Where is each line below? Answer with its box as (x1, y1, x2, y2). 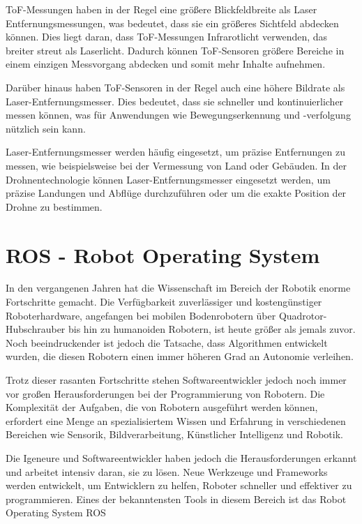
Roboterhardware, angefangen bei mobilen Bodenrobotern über (6, 308, 276, 322)
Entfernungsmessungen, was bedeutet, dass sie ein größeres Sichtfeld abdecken (6, 15, 339, 30)
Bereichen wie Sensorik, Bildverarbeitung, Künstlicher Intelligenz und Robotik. (6, 427, 343, 442)
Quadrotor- (278, 308, 327, 322)
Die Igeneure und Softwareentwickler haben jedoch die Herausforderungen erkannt (6, 450, 357, 465)
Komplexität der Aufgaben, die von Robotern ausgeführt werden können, (6, 400, 318, 414)
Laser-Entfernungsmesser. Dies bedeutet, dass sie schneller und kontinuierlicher (6, 93, 344, 108)
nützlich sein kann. (6, 121, 86, 135)
